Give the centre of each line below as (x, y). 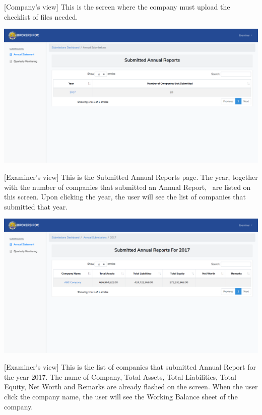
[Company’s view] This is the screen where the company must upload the (117, 7)
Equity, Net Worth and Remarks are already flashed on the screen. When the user (131, 387)
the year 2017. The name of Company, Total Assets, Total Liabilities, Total (120, 376)
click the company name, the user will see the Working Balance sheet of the (121, 397)
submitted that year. (36, 206)
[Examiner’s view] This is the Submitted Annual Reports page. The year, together (131, 177)
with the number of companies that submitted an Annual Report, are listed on (127, 187)
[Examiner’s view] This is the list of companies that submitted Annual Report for (130, 367)
